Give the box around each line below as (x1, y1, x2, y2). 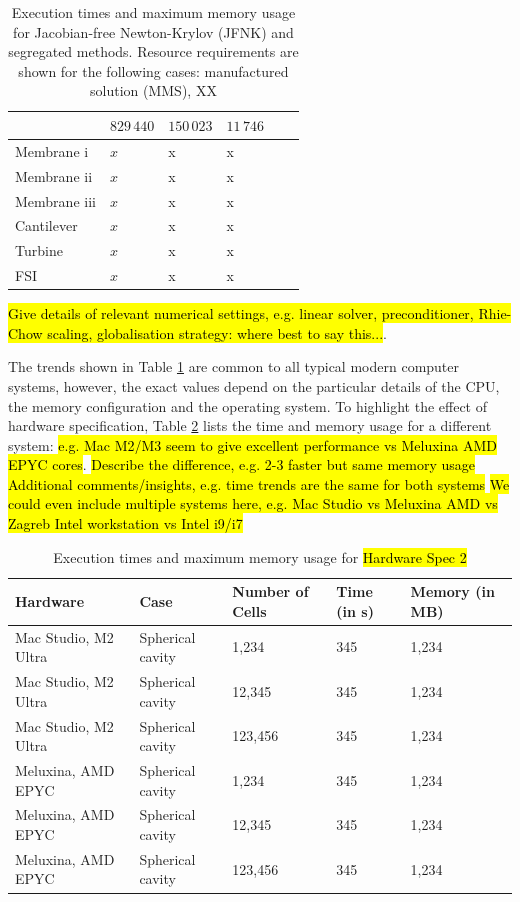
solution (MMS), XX (90, 80, 217, 101)
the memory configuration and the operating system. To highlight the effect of (8, 395, 487, 416)
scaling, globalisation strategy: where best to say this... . (47, 322, 387, 343)
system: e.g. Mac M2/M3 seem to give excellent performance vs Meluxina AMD (8, 434, 497, 455)
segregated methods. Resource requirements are (8, 41, 299, 62)
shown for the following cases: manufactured (18, 60, 289, 81)
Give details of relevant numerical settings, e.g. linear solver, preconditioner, (8, 303, 474, 324)
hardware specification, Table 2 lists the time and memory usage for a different (8, 415, 492, 436)
